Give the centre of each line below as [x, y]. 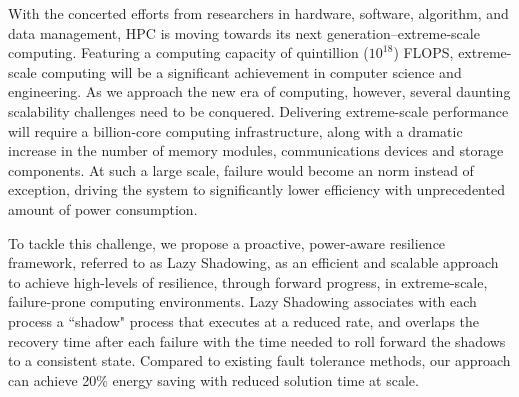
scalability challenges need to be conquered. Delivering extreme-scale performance [258, 110]
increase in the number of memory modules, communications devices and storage [256, 150]
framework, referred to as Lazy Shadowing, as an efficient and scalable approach [253, 262]
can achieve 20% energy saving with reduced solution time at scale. [213, 379]
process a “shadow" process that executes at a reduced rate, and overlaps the [244, 320]
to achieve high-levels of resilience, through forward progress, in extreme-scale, [248, 281]
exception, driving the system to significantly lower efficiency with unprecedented [256, 189]
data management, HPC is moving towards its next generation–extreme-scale [244, 32]
